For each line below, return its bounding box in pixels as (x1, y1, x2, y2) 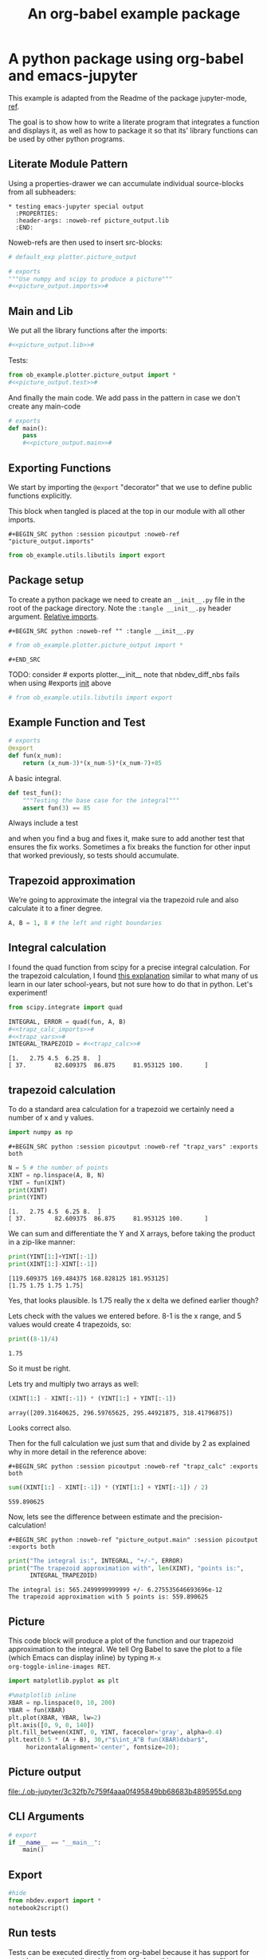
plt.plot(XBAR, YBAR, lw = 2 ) (8, 1714, 102, 1722)
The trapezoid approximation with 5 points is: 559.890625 (8, 1593, 209, 1601)
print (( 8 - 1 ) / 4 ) (8, 1336, 59, 1344)
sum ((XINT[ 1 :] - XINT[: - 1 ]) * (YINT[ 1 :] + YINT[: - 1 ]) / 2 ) (8, 1483, 209, 1491)
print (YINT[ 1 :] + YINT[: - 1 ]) (8, 1252, 98, 1261)
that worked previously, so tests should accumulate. (8, 850, 179, 860)
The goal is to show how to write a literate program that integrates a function (8, 117, 260, 126)
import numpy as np (8, 1129, 73, 1137)
